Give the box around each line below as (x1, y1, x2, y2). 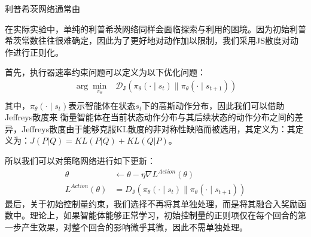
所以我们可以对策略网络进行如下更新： (5, 154, 155, 167)
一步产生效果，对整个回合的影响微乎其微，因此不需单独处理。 (5, 220, 248, 233)
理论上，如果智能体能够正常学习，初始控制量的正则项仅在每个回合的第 (29, 209, 306, 221)
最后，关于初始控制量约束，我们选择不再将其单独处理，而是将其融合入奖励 (5, 197, 298, 209)
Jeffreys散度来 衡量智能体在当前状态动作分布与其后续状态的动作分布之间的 (5, 111, 295, 123)
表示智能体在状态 (68, 99, 136, 111)
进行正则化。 (13, 45, 63, 58)
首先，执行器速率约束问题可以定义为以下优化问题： (5, 66, 206, 78)
